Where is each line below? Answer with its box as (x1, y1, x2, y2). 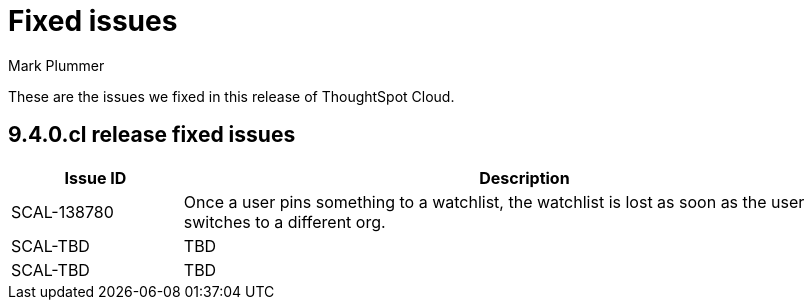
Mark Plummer (8, 56, 105, 74)
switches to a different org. (183, 211, 386, 232)
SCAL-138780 (11, 201, 114, 222)
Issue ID (64, 167, 127, 188)
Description (479, 167, 570, 188)
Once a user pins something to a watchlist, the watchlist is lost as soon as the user (183, 191, 805, 212)
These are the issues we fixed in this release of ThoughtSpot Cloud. (8, 87, 455, 105)
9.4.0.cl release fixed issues (8, 122, 296, 148)
